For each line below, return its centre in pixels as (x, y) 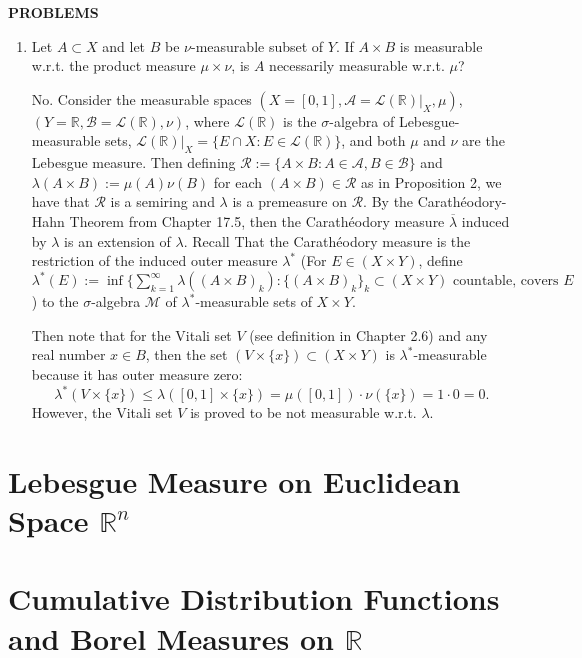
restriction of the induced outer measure (154, 260)
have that (60, 201)
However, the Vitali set (102, 412)
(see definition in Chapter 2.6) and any (368, 334)
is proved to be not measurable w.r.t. (303, 412)
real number (68, 354)
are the (483, 140)
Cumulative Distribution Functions (254, 598)
